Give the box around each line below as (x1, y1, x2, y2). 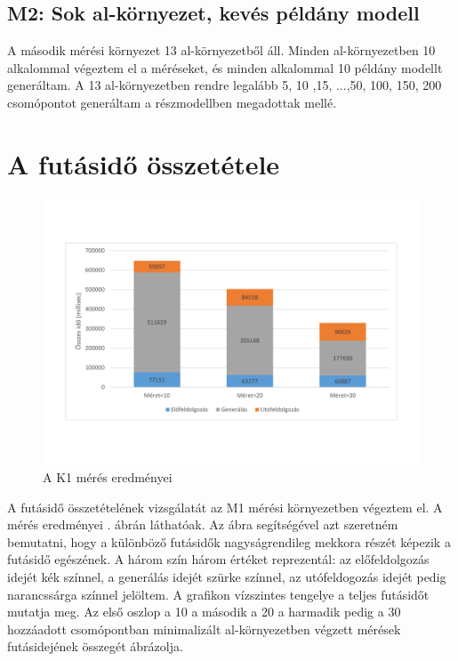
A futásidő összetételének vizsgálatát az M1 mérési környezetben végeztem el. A (7, 497, 443, 516)
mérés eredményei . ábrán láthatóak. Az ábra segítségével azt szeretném (7, 515, 398, 534)
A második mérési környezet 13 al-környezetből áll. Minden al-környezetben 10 (7, 41, 436, 60)
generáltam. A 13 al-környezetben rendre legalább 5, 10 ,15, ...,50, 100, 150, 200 (7, 76, 442, 94)
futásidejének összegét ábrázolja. (7, 637, 183, 656)
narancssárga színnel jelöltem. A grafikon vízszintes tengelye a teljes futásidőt (7, 584, 430, 603)
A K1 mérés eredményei (43, 468, 173, 487)
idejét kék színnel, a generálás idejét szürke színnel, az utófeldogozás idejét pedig (7, 568, 446, 586)
